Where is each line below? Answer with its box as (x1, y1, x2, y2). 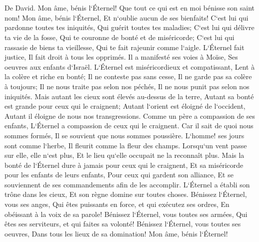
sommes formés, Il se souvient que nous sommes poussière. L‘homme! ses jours (4, 130, 244, 140)
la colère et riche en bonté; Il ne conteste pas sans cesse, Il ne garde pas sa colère (4, 71, 252, 82)
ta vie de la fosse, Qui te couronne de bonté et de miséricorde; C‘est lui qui (4, 32, 234, 42)
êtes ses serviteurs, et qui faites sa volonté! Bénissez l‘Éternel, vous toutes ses (4, 218, 241, 229)
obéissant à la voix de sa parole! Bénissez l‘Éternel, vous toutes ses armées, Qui (4, 208, 247, 219)
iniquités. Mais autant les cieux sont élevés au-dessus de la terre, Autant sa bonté (4, 91, 254, 101)
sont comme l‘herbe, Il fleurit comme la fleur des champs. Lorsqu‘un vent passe (4, 140, 247, 150)
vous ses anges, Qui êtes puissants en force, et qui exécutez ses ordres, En (4, 199, 229, 209)
